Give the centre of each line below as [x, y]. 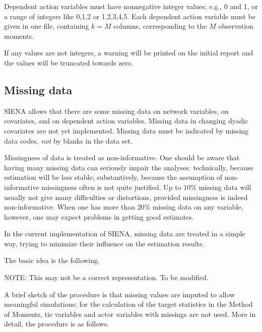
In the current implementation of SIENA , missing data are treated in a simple [125, 234]
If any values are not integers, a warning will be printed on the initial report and [129, 53]
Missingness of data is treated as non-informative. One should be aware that [122, 157]
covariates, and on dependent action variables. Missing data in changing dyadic [126, 121]
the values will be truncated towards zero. [69, 62]
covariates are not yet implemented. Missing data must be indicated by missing [126, 130]
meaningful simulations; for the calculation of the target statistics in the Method [128, 304]
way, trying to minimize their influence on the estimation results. [104, 243]
